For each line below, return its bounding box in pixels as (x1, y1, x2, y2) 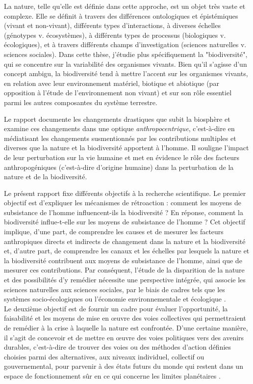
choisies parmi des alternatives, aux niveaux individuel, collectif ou (4, 351, 204, 361)
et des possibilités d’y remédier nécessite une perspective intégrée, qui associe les (4, 274, 246, 285)
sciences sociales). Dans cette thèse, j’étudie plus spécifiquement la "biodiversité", (4, 49, 248, 59)
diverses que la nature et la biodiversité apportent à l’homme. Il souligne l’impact (4, 142, 249, 153)
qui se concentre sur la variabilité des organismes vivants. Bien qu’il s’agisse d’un (4, 58, 247, 69)
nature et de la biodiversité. (4, 171, 87, 182)
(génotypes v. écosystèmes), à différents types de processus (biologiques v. (4, 29, 226, 40)
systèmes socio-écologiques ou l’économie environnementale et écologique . (4, 294, 226, 304)
